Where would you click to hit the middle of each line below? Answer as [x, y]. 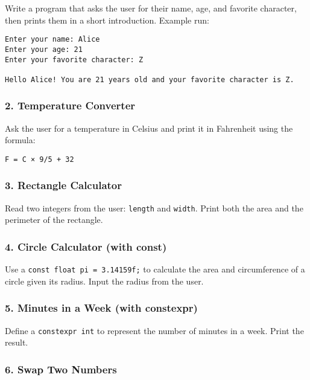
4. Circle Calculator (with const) [86, 246]
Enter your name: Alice [52, 40]
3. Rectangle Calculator [64, 185]
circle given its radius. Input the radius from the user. [104, 281]
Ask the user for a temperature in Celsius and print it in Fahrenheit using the [149, 128]
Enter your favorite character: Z [74, 60]
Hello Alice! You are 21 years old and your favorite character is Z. [150, 79]
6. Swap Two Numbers [61, 369]
